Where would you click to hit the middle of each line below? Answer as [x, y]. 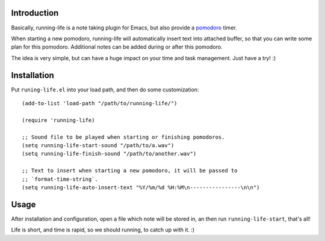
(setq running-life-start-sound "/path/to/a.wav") [98, 145]
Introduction [35, 13]
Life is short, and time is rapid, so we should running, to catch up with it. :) [103, 230]
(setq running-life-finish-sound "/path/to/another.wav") [109, 154]
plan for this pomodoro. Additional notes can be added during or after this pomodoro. [117, 47]
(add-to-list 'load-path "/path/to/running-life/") [100, 103]
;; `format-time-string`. [60, 179]
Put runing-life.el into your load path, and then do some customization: [105, 90]
